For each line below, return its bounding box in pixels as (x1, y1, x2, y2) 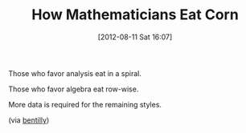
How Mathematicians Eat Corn (31, 6, 239, 24)
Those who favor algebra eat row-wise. (8, 84, 139, 94)
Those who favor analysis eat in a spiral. (8, 68, 142, 78)
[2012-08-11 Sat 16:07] (97, 32, 173, 42)
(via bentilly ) (8, 115, 50, 125)
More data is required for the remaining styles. (8, 99, 162, 109)
